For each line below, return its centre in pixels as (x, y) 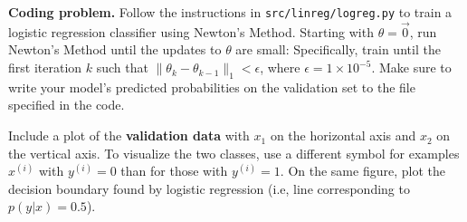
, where (280, 68)
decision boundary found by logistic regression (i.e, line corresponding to (209, 188)
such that (122, 68)
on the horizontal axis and (343, 135)
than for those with (174, 171)
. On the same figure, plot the (362, 171)
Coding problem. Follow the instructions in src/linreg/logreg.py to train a (230, 12)
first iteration (45, 68)
